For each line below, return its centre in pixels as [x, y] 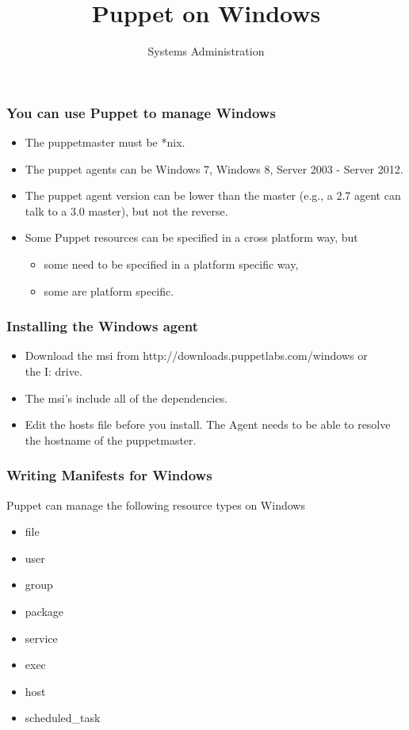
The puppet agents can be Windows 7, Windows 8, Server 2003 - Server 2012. [214, 168]
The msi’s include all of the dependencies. [126, 397]
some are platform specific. [109, 290]
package [44, 611]
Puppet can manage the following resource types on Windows [156, 505]
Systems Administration [206, 51]
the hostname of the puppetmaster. [111, 440]
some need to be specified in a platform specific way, [171, 264]
